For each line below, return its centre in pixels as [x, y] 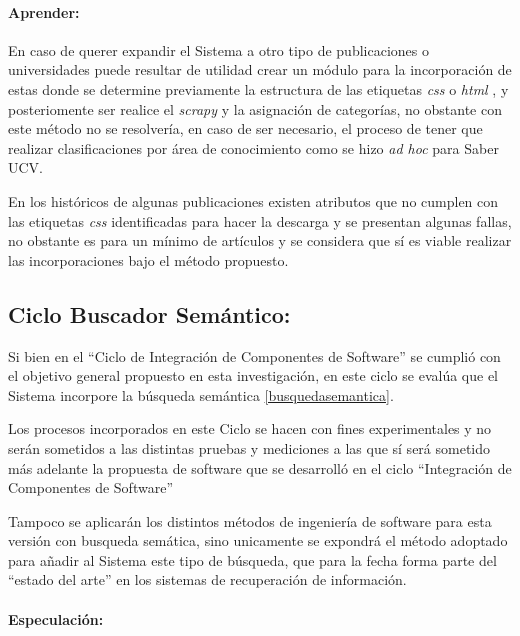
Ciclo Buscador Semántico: [149, 313]
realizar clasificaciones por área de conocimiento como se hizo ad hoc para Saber [253, 147]
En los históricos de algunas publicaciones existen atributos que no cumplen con [253, 200]
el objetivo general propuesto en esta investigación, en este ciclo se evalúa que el [253, 375]
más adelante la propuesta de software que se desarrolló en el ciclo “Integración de [260, 467]
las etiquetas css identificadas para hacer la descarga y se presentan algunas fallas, [260, 220]
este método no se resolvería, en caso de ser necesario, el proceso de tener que [245, 128]
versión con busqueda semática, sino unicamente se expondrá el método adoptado [258, 540]
